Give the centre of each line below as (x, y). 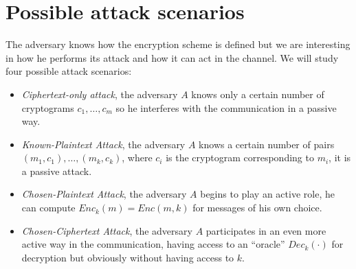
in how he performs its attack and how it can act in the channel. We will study (172, 57)
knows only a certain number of (258, 94)
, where (137, 157)
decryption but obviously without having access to (128, 257)
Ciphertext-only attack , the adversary (100, 94)
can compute (48, 208)
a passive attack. (57, 171)
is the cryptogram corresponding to (240, 157)
